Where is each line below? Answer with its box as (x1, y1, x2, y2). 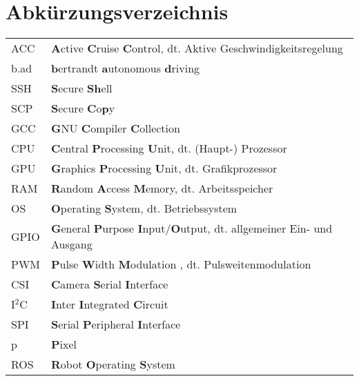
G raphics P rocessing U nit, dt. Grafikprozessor (51, 160, 278, 177)
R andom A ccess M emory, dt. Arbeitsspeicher (51, 180, 273, 197)
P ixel (51, 336, 77, 353)
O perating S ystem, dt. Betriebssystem (51, 200, 237, 217)
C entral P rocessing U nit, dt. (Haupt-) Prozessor (51, 140, 287, 157)
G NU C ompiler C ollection (51, 120, 180, 137)
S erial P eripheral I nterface (51, 316, 181, 333)
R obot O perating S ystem (51, 356, 175, 373)
